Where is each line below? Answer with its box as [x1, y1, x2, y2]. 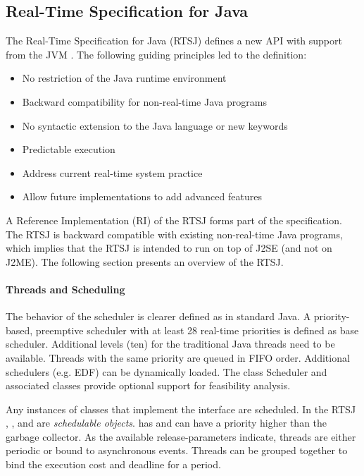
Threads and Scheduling [6, 281, 125, 296]
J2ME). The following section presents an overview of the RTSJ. [6, 254, 284, 269]
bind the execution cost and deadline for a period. [6, 457, 221, 472]
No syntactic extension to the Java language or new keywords [22, 118, 288, 133]
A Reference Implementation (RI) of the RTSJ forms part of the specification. [6, 212, 342, 227]
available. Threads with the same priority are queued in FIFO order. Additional [6, 350, 350, 365]
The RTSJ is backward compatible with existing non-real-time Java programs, [6, 226, 343, 241]
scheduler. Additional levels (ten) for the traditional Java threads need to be [6, 336, 335, 351]
